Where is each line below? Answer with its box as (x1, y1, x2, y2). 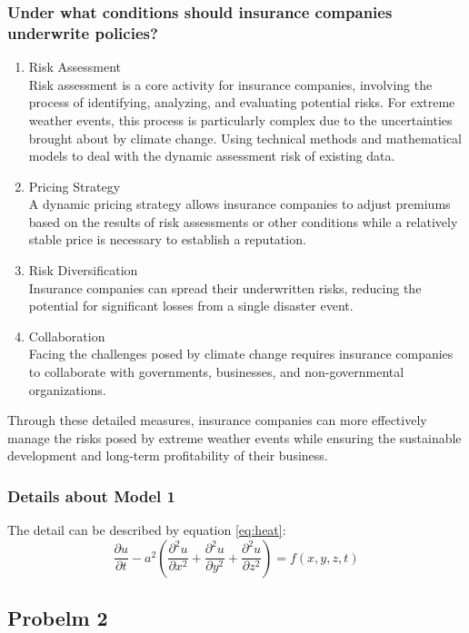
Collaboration (28, 326, 105, 345)
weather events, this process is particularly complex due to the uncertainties (28, 110, 453, 129)
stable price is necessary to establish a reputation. (28, 230, 306, 249)
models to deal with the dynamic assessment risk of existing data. (28, 146, 395, 165)
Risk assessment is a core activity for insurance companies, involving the (28, 74, 433, 94)
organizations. (28, 380, 106, 399)
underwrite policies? (7, 21, 158, 44)
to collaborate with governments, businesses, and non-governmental (28, 362, 404, 381)
